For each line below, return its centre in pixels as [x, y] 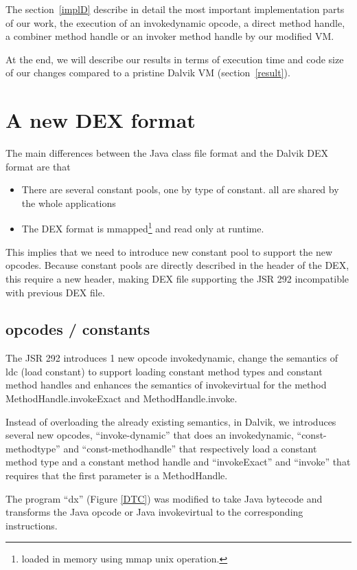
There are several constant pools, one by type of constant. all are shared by [180, 189]
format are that [38, 166]
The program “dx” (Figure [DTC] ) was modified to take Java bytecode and [164, 498]
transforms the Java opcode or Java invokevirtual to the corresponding [154, 512]
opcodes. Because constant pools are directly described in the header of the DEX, [177, 265]
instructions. [32, 525]
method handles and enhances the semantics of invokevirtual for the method [166, 385]
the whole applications [69, 202]
